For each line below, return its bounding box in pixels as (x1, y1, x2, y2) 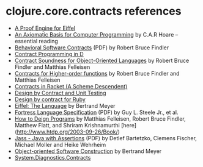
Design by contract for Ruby (14, 96, 86, 103)
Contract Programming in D (14, 50, 84, 57)
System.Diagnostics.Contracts (14, 154, 91, 161)
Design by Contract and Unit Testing (14, 89, 106, 96)
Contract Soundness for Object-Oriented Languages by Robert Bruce (14, 57, 190, 64)
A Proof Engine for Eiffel (14, 24, 76, 32)
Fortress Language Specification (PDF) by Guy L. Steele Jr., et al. (14, 108, 179, 116)
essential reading (14, 37, 59, 44)
